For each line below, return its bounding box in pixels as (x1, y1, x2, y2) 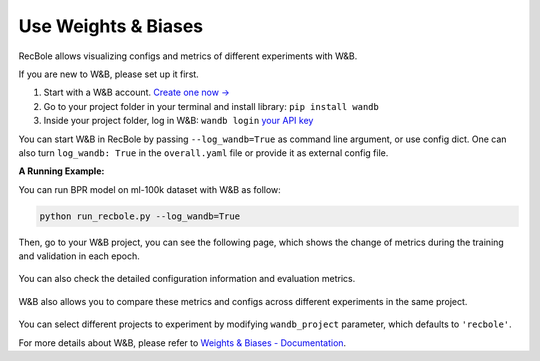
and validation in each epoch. (18, 250, 140, 262)
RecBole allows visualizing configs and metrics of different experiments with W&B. (18, 50, 358, 62)
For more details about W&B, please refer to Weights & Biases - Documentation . (18, 336, 347, 349)
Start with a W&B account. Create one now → (43, 86, 230, 99)
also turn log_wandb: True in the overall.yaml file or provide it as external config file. (18, 146, 389, 159)
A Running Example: (18, 165, 105, 177)
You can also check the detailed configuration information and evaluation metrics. (18, 273, 356, 285)
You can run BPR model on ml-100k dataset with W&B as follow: (18, 183, 282, 195)
